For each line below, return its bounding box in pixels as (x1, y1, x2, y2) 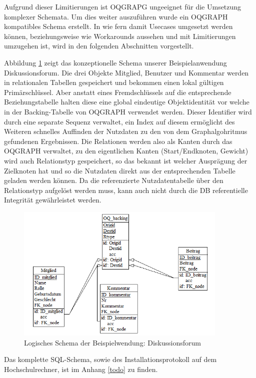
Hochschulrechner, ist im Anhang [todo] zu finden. (4, 363, 158, 374)
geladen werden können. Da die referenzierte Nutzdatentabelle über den (4, 175, 223, 185)
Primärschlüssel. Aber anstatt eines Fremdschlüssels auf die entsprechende (4, 86, 231, 97)
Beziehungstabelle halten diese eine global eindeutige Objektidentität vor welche (4, 96, 249, 107)
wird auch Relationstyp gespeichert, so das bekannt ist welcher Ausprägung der (4, 155, 247, 165)
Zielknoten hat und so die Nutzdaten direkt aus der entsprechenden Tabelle (4, 165, 235, 175)
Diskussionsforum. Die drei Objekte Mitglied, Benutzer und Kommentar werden (4, 67, 249, 77)
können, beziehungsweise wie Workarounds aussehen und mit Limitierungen (4, 30, 236, 41)
